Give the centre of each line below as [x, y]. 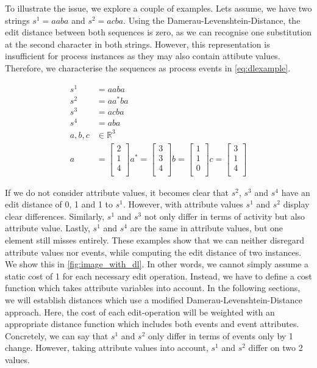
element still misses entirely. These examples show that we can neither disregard [155, 240]
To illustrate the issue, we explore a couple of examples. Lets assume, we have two [158, 8]
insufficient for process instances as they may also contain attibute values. [143, 56]
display [296, 204]
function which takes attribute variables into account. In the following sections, [153, 288]
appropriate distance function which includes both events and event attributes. [152, 324]
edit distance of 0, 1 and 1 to [59, 204]
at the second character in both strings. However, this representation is [137, 44]
